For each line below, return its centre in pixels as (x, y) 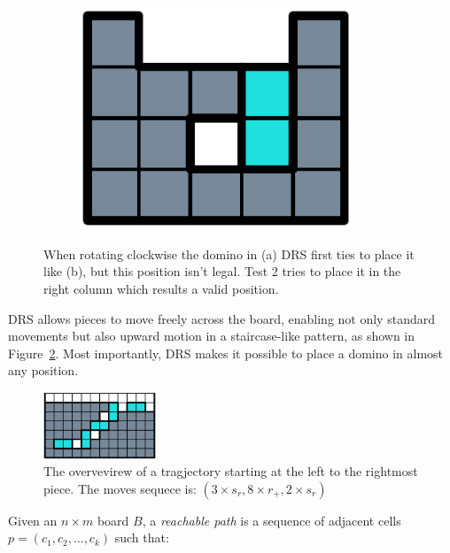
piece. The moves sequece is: (120, 488)
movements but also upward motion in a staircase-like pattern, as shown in (212, 336)
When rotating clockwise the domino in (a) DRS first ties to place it (229, 253)
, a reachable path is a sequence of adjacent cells (272, 520)
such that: (142, 538)
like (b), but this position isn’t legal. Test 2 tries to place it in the (222, 271)
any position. (43, 370)
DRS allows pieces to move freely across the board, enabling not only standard (221, 318)
